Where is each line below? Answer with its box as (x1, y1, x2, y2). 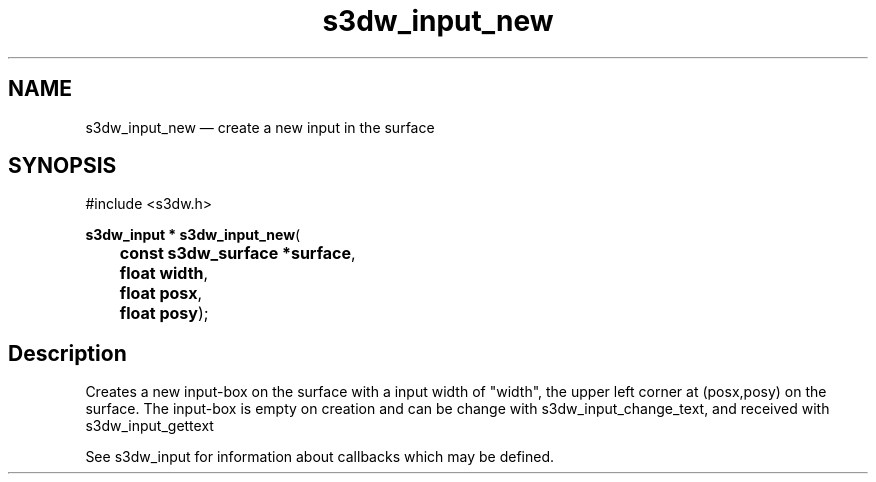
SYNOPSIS (8, 153, 117, 179)
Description (8, 340, 127, 366)
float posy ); (119, 303, 209, 324)
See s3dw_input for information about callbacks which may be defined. (85, 448, 555, 466)
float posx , (119, 283, 203, 304)
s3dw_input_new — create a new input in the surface (85, 118, 435, 136)
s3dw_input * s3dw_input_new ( (85, 226, 301, 244)
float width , (119, 263, 209, 284)
